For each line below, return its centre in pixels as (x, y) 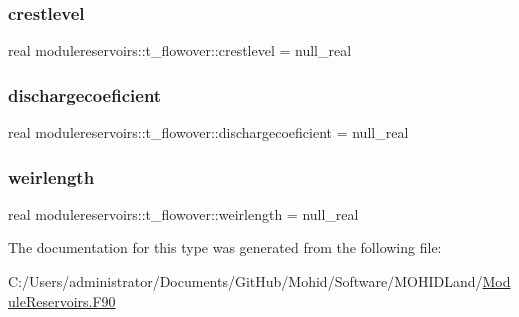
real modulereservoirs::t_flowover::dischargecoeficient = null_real (208, 132)
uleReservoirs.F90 (62, 300)
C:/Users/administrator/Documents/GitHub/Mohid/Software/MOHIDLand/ (245, 281)
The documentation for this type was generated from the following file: (225, 247)
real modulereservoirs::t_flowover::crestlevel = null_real (180, 50)
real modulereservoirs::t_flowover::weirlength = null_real (183, 213)
